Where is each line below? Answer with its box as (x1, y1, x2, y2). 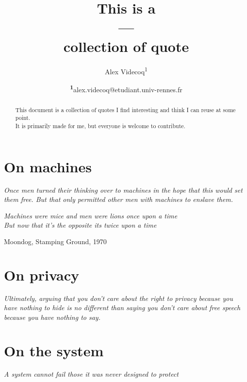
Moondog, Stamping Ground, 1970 (4, 236, 107, 247)
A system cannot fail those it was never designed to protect (4, 368, 179, 379)
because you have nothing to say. (4, 312, 100, 322)
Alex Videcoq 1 (105, 65, 148, 76)
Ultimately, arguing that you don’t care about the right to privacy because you (4, 293, 233, 303)
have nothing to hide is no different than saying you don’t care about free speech (4, 302, 241, 313)
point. (15, 114, 31, 122)
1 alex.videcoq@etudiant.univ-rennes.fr (70, 83, 182, 94)
